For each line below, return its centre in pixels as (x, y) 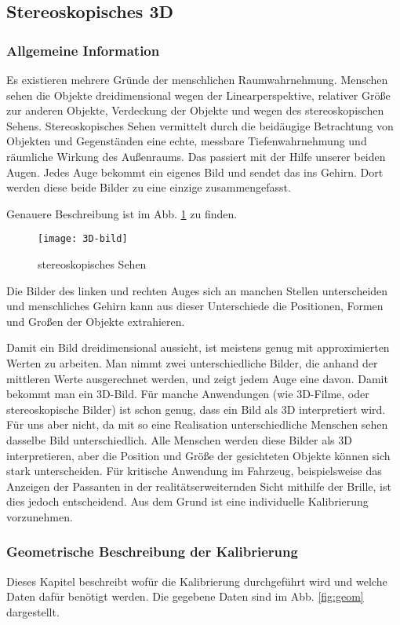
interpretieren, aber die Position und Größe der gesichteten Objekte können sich (198, 455)
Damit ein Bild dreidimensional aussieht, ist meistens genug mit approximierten (198, 347)
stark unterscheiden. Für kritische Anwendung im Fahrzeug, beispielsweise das (194, 471)
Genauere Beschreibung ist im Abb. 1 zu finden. (122, 213)
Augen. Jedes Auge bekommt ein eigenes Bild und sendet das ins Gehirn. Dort (195, 172)
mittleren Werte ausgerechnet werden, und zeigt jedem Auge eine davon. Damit (197, 378)
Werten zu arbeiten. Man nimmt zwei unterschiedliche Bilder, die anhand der (192, 362)
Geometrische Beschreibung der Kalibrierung (152, 552)
